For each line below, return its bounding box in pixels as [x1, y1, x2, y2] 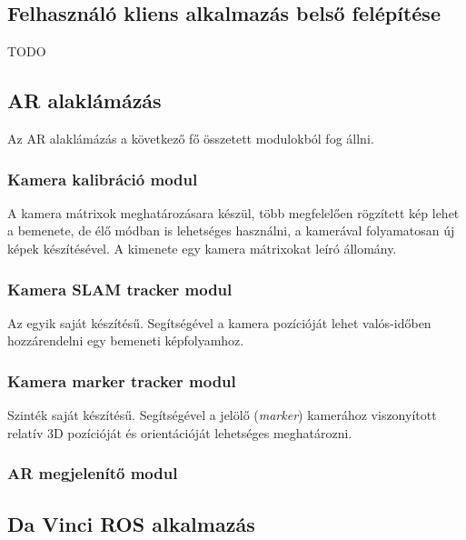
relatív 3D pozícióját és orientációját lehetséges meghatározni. [7, 423, 352, 442]
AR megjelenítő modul [7, 462, 178, 485]
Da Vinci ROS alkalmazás [7, 509, 255, 537]
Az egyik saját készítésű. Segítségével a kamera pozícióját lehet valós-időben [7, 313, 431, 332]
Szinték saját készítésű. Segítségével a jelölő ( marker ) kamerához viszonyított [7, 405, 437, 425]
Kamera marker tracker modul [7, 369, 236, 392]
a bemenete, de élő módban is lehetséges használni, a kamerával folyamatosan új [7, 221, 455, 240]
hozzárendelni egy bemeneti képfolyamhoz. [7, 331, 244, 350]
